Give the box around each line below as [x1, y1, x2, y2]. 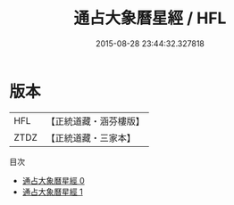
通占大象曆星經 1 [21, 186, 83, 197]
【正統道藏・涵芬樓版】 [46, 115, 146, 127]
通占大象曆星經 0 [21, 175, 85, 185]
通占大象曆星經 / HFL [73, 8, 227, 29]
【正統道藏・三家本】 [46, 131, 137, 143]
